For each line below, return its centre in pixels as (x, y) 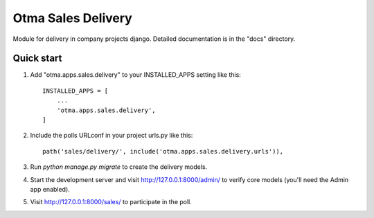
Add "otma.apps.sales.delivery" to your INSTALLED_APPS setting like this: (136, 75)
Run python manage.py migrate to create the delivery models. (119, 167)
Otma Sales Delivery (73, 18)
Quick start (37, 58)
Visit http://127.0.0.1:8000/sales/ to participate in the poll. (111, 202)
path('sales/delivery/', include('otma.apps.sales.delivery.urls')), (163, 151)
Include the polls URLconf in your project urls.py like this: (112, 136)
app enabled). (50, 189)
